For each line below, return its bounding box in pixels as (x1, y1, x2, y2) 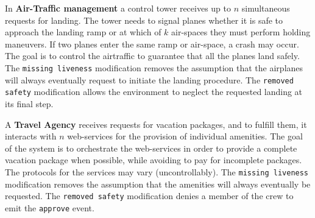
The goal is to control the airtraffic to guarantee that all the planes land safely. (5, 49, 300, 62)
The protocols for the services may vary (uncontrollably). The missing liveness (5, 165, 309, 178)
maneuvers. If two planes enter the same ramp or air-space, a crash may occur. (5, 37, 299, 50)
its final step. (5, 97, 54, 110)
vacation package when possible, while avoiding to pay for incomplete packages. (5, 153, 302, 166)
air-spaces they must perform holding (171, 26, 311, 38)
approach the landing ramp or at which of (5, 26, 161, 38)
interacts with (5, 130, 57, 142)
